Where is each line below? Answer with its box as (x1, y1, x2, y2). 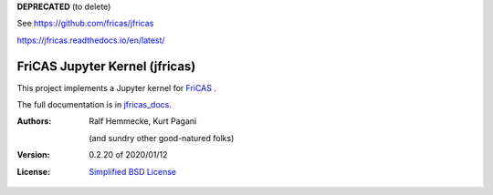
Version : (16, 149, 50, 160)
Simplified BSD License (89, 166, 177, 177)
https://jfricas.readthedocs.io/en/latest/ (16, 35, 165, 46)
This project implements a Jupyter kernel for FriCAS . (16, 82, 216, 93)
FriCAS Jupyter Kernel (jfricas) (16, 58, 196, 74)
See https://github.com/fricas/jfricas (16, 18, 154, 29)
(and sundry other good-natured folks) (89, 132, 235, 143)
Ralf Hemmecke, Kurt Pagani (89, 116, 197, 127)
